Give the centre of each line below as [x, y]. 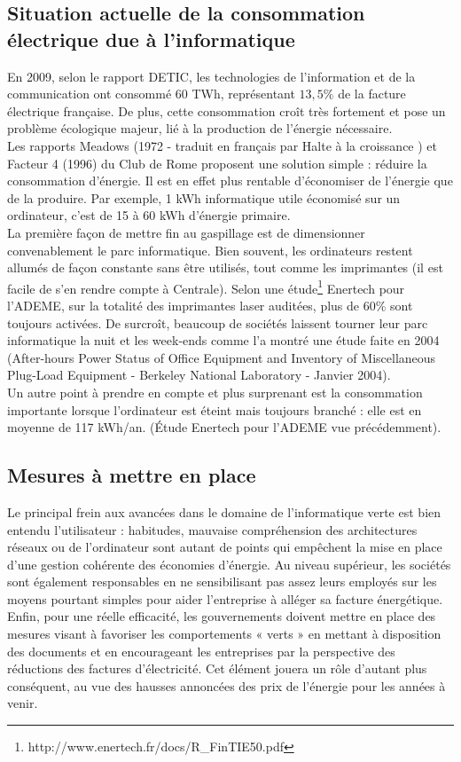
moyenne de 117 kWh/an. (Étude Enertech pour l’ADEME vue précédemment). [224, 427]
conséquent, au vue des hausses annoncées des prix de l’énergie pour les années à [227, 685]
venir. [23, 703]
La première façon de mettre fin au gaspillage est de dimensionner [186, 232]
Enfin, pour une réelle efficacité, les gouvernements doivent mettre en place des [222, 616]
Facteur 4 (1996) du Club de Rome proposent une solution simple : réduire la [217, 163]
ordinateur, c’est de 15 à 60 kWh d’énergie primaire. [149, 215]
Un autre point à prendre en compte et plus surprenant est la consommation [215, 392]
